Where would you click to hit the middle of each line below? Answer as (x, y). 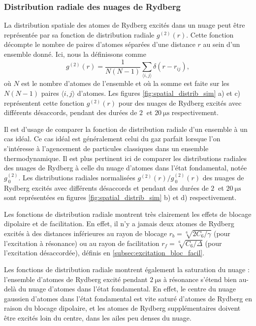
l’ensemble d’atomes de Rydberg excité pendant (76, 279)
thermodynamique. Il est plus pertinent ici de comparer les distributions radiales (126, 158)
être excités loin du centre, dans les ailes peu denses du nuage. (98, 318)
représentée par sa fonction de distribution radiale (79, 34)
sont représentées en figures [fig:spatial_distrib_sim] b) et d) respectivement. (120, 197)
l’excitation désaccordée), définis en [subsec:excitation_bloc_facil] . (104, 253)
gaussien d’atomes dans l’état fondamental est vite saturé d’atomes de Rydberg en (128, 298)
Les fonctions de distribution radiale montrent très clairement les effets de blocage (128, 214)
